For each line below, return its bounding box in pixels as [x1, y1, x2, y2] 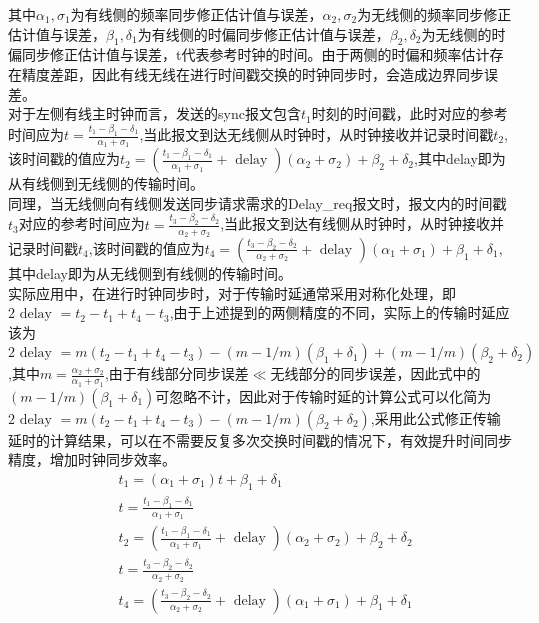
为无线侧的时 [421, 23, 506, 44]
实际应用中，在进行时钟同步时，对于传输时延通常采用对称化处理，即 [8, 282, 456, 303]
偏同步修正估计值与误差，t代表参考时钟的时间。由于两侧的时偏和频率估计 [8, 44, 490, 65]
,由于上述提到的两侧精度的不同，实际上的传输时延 [169, 302, 496, 323]
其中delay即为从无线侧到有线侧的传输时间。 [8, 262, 292, 283]
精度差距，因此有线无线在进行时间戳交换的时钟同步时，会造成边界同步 [21, 63, 484, 84]
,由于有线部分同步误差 [104, 363, 249, 384]
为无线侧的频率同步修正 [357, 4, 512, 24]
